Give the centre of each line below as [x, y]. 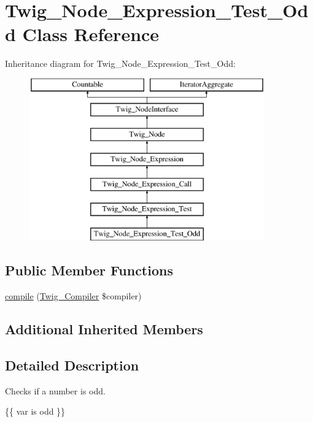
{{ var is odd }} [35, 411]
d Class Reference [82, 34]
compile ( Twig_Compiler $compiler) [73, 296]
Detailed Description [72, 365]
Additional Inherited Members [104, 329]
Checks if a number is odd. [55, 390]
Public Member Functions [89, 270]
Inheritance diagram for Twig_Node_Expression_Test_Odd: [120, 63]
